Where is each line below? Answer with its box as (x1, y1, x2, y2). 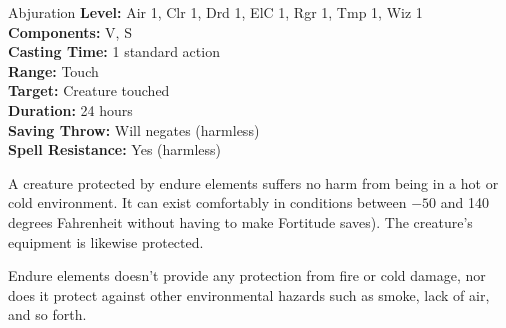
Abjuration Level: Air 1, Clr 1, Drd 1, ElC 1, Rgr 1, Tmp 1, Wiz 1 (8, 2, 423, 22)
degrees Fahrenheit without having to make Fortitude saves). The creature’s (8, 211, 473, 232)
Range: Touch (8, 60, 99, 81)
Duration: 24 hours (8, 99, 133, 120)
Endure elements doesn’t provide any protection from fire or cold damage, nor (8, 265, 486, 286)
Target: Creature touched (8, 80, 170, 101)
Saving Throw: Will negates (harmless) (8, 119, 260, 140)
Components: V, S (8, 21, 132, 42)
